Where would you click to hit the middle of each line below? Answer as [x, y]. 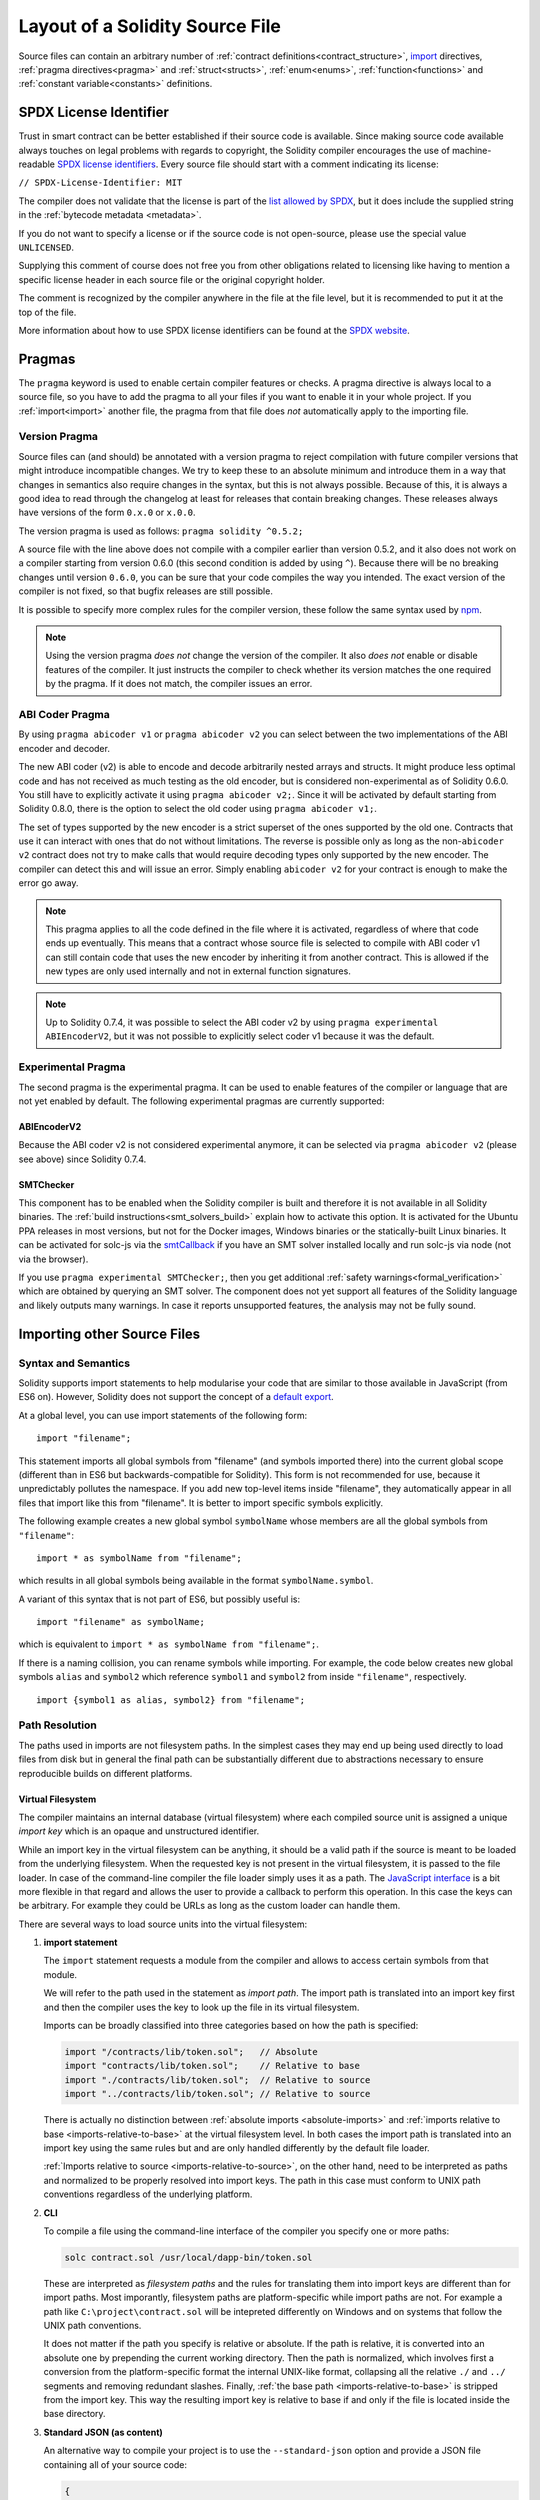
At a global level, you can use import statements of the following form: [163, 1415]
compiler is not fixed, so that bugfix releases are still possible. [146, 591]
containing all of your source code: [115, 2464]
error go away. [48, 883]
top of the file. [47, 312]
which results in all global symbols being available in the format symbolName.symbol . [196, 1581]
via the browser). [53, 1259]
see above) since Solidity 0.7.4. [82, 1159]
